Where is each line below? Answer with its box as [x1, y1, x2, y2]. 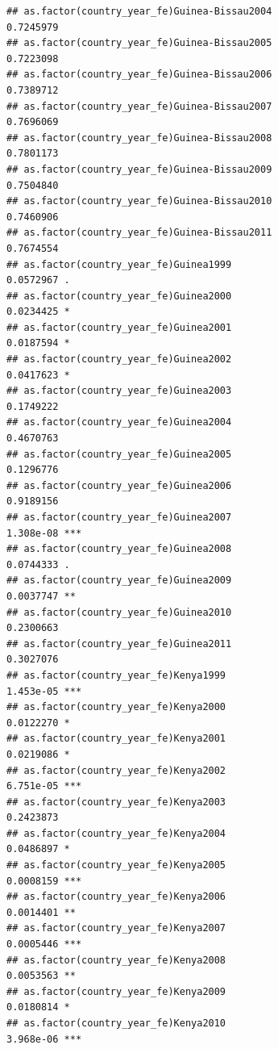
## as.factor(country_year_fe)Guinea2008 [6, 543, 232, 555]
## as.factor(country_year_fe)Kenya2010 [6, 1018, 226, 1029]
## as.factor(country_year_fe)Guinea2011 [6, 637, 232, 650]
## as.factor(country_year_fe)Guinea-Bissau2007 [6, 100, 272, 112]
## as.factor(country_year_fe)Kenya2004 [6, 827, 226, 839]
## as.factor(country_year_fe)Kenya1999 [6, 669, 226, 681]
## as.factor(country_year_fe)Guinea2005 [6, 448, 232, 460]
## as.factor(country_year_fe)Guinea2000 [6, 290, 232, 302]
